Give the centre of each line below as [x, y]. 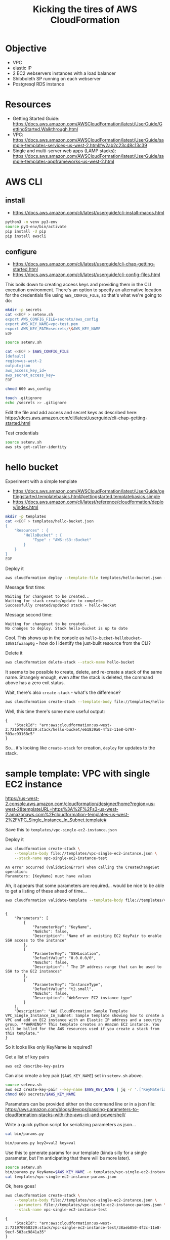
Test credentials [22, 433]
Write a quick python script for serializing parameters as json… [71, 1125]
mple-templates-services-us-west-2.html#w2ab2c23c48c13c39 [80, 145]
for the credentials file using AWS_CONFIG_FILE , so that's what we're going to [83, 295]
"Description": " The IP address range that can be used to [97, 967]
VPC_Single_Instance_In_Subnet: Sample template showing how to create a [85, 1015]
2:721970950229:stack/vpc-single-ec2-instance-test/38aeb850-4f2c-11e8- [83, 1227]
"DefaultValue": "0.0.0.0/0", [64, 958]
